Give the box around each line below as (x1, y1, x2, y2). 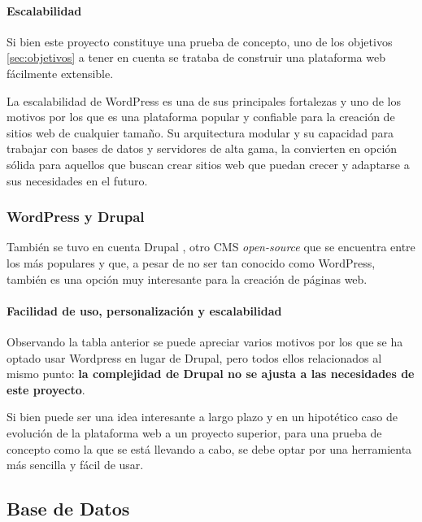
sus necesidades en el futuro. (7, 172, 148, 189)
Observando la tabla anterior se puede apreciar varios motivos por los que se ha (7, 333, 403, 350)
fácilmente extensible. (7, 64, 114, 81)
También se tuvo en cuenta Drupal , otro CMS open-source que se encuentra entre (7, 238, 415, 255)
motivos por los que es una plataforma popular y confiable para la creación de (7, 108, 395, 125)
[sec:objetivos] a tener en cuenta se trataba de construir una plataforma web (7, 49, 385, 66)
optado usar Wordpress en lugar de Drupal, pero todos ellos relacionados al (7, 349, 382, 366)
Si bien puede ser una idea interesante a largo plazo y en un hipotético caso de (7, 408, 398, 425)
